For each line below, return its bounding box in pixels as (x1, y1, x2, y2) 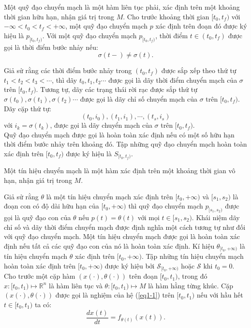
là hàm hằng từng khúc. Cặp (148, 280, 233, 290)
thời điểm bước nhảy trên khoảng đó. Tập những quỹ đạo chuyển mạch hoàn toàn (4, 139, 247, 149)
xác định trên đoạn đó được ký (155, 21, 247, 31)
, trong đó (177, 271, 207, 281)
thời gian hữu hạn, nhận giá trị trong (4, 11, 115, 21)
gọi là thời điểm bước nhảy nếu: (4, 42, 98, 52)
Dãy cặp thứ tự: (4, 103, 51, 113)
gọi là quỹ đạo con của (4, 212, 71, 222)
